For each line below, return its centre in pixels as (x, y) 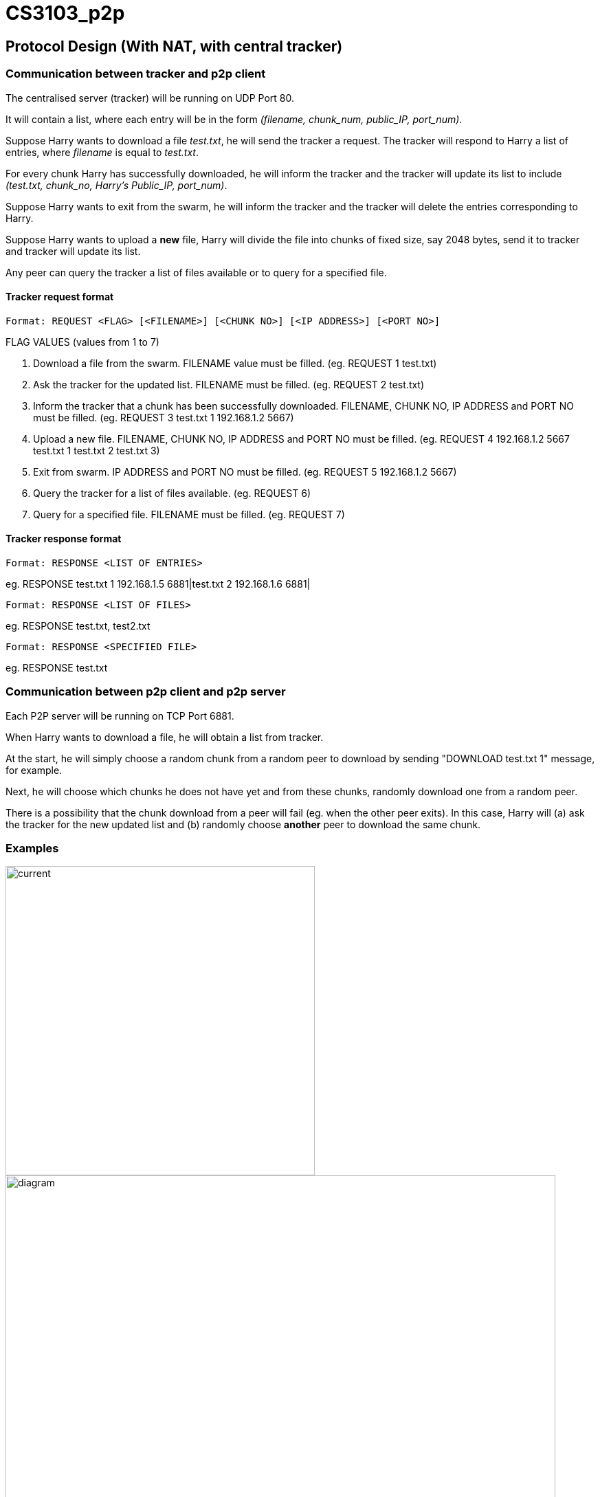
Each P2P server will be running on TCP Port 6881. (120, 716)
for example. (34, 770)
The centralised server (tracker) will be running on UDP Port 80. (150, 98)
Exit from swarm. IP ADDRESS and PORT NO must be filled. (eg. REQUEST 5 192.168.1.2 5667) (245, 472)
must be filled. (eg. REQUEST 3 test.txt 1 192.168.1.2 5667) (164, 417)
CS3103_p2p (65, 13)
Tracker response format (64, 539)
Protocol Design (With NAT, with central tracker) (174, 46)
